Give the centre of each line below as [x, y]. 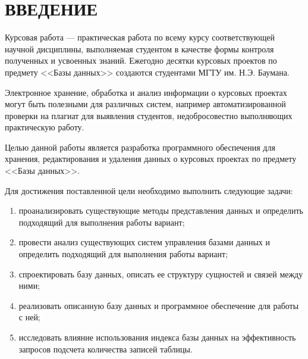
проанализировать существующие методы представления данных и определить [161, 210]
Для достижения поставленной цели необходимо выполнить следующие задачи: [149, 190]
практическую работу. [45, 127]
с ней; [29, 317]
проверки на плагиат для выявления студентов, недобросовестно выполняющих [149, 115]
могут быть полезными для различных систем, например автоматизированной [145, 104]
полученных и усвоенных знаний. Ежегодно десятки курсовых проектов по [141, 60]
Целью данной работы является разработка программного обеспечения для [140, 147]
